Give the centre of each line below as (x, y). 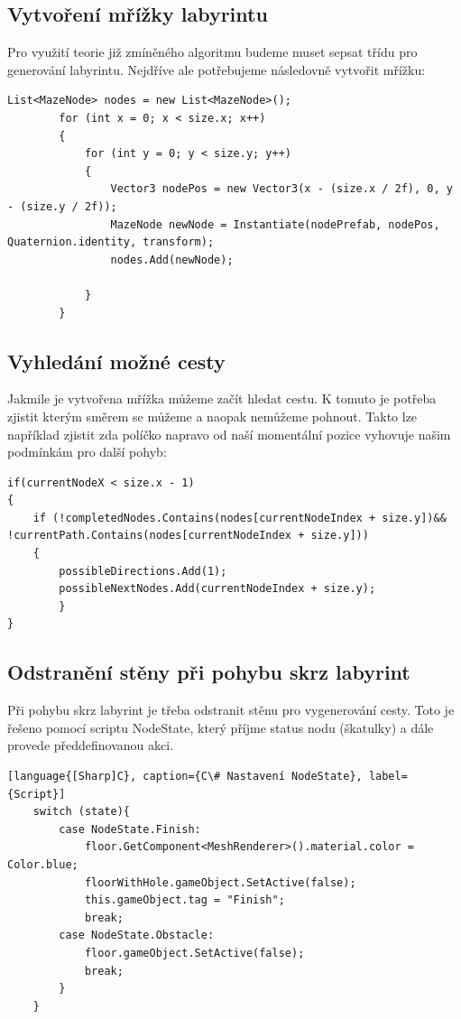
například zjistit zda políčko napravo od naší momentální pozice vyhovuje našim (229, 434)
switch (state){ (82, 812)
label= (388, 777)
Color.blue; (43, 864)
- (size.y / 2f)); (62, 206)
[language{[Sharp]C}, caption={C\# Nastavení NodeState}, (185, 777)
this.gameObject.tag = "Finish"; (184, 900)
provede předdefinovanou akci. (91, 745)
